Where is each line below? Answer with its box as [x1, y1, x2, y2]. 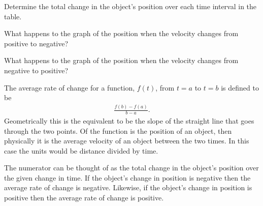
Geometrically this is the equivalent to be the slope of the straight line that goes [4, 115, 254, 126]
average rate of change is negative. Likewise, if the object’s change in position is [4, 182, 252, 193]
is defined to [221, 82, 259, 93]
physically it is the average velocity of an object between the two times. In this [4, 135, 249, 146]
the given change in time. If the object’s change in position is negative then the [4, 172, 251, 183]
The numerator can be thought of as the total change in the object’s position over [4, 162, 259, 173]
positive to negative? [4, 38, 69, 48]
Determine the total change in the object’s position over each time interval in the [4, 1, 257, 11]
